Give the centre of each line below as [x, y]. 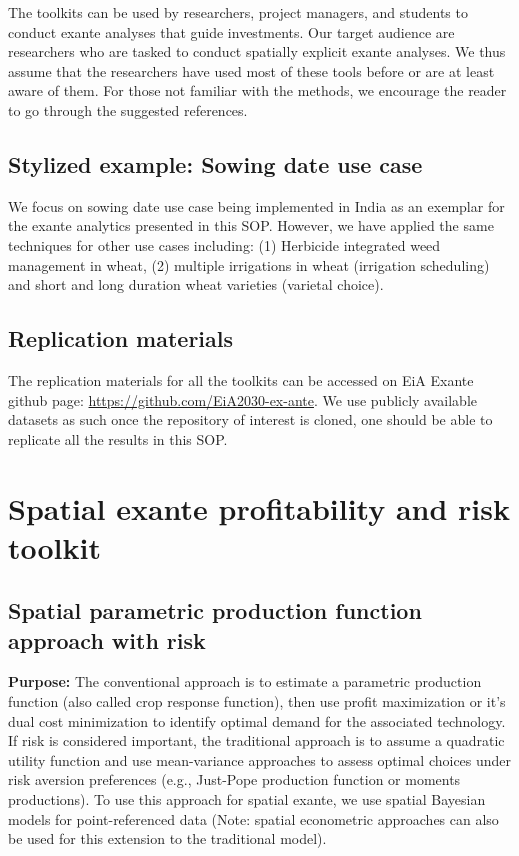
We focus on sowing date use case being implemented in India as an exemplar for [256, 205]
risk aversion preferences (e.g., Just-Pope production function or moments [234, 779]
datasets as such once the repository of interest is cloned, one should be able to [250, 419]
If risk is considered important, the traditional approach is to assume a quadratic [256, 740]
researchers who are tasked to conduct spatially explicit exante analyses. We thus [257, 51]
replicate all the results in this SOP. [118, 438]
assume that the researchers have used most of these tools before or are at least [251, 70]
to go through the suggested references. [128, 109]
